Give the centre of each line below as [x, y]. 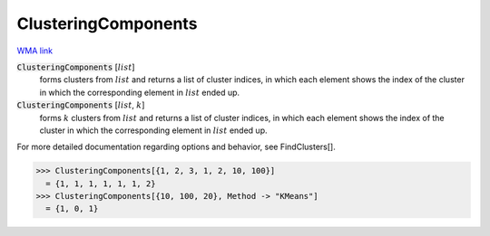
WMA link [35, 51]
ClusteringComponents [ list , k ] [81, 105]
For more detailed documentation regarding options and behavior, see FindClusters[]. [176, 147]
